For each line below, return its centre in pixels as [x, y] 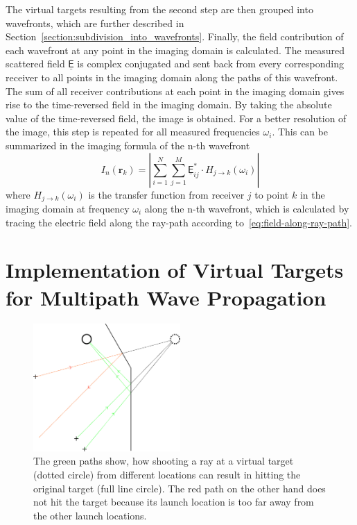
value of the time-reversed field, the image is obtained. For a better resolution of [176, 118]
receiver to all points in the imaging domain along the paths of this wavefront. [172, 77]
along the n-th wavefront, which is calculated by [247, 208]
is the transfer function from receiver [166, 194]
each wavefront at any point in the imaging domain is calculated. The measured [175, 50]
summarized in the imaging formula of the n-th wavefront [128, 145]
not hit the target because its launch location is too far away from [174, 502]
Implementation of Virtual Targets [175, 270]
